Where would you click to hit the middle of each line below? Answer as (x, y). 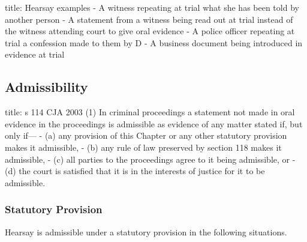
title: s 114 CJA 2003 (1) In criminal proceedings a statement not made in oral (150, 112)
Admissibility (46, 87)
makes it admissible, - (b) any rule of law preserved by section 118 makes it (143, 147)
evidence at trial (35, 54)
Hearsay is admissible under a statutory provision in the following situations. (146, 231)
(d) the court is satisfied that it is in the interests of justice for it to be (135, 171)
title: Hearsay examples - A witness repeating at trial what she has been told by (152, 7)
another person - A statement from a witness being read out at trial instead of (149, 19)
